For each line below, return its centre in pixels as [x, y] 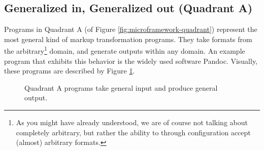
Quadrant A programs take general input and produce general [121, 87]
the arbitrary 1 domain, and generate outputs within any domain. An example [125, 50]
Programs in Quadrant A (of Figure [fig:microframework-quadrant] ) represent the [131, 29]
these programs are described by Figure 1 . [70, 71]
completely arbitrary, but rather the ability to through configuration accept [133, 132]
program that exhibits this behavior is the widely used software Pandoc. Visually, [131, 61]
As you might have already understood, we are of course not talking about [132, 122]
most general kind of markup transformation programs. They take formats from [128, 39]
